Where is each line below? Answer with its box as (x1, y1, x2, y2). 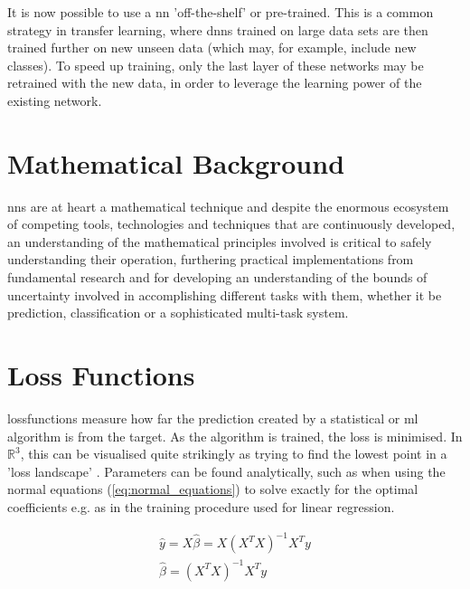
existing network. (7, 90, 102, 109)
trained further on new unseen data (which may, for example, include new (7, 38, 417, 57)
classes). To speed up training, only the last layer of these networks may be (7, 55, 424, 74)
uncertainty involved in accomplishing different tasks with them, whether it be (7, 285, 442, 304)
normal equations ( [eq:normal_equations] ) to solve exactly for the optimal (7, 480, 418, 499)
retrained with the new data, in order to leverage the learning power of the (7, 73, 422, 92)
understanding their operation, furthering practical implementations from (7, 250, 414, 269)
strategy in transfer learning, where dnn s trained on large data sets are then (7, 20, 428, 39)
